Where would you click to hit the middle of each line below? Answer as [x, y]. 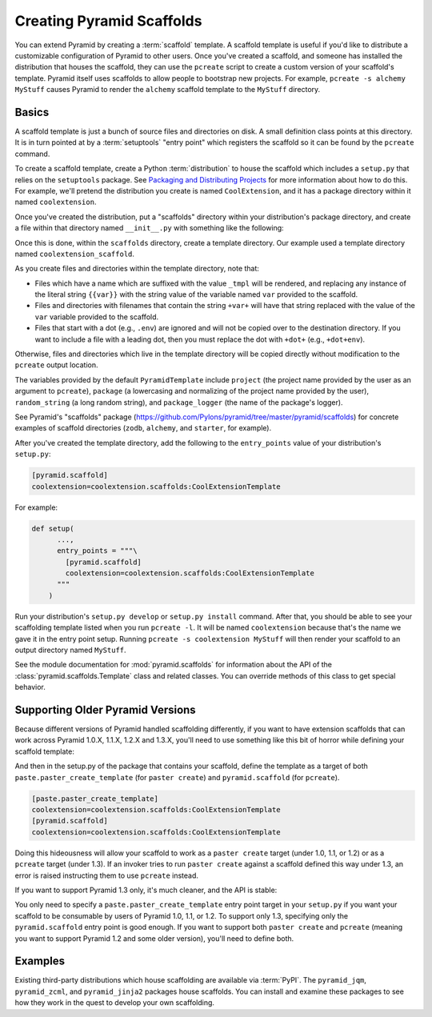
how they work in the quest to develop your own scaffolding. [115, 1003]
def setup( [53, 529]
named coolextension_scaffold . [75, 254]
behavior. [30, 687]
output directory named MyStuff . [71, 650]
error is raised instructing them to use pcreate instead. [107, 875]
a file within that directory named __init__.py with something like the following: [149, 228]
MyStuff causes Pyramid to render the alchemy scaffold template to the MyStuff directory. [168, 90]
